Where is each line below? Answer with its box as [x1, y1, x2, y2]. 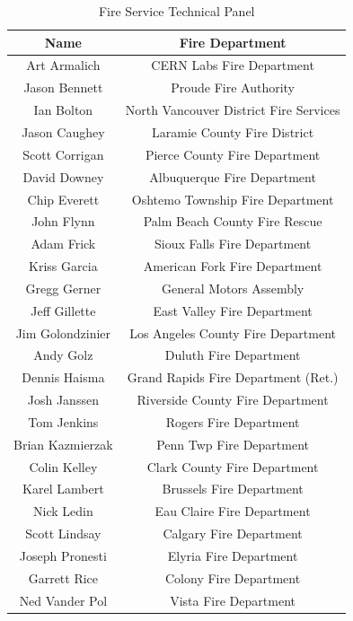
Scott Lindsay [25, 524, 101, 543]
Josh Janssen [27, 390, 99, 409]
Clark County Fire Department [146, 457, 319, 476]
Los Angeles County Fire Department [129, 323, 337, 342]
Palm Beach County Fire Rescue [143, 212, 322, 231]
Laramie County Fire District [152, 122, 314, 141]
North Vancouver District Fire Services [125, 101, 340, 119]
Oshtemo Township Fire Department [131, 189, 334, 208]
